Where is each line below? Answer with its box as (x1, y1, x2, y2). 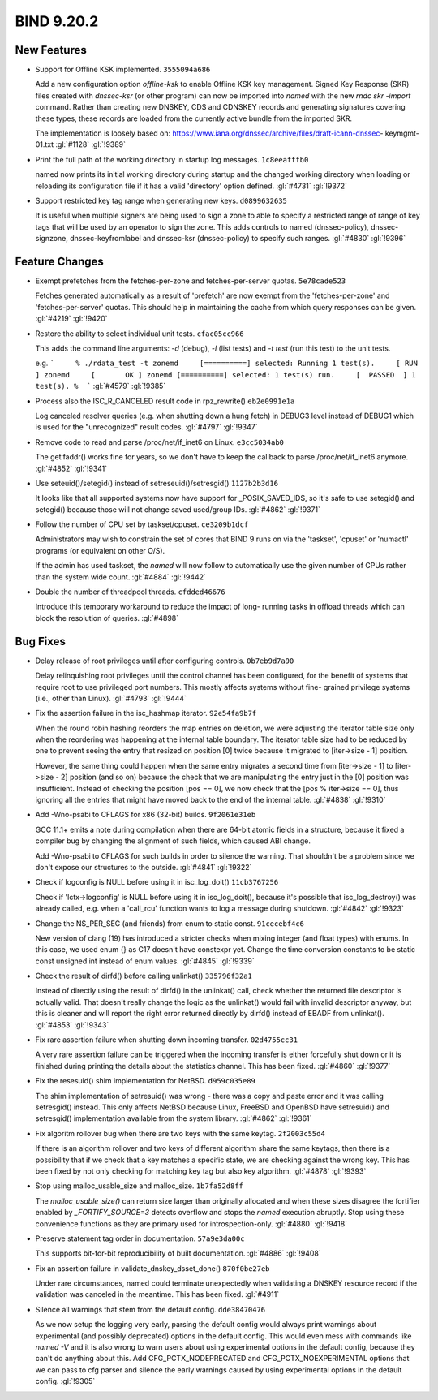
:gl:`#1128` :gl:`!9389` (55, 140, 126, 149)
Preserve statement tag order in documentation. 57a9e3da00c (35, 1234, 245, 1243)
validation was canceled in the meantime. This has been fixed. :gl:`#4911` (35, 1290, 280, 1299)
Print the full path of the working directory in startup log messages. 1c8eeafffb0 (35, 154, 309, 164)
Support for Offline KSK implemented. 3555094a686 (35, 65, 211, 75)
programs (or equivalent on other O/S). (35, 545, 165, 555)
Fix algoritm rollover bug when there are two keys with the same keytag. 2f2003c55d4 (35, 1128, 326, 1138)
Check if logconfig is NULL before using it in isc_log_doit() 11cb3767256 (35, 877, 279, 887)
